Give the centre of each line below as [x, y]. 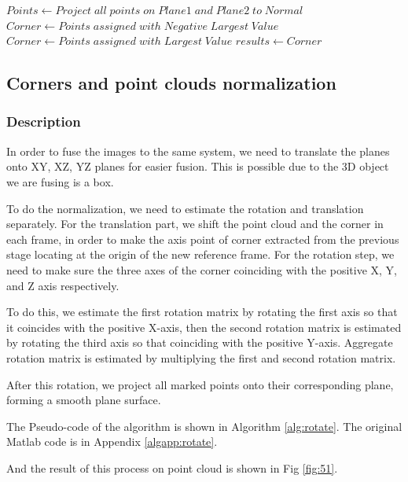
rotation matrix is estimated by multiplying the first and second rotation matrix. [201, 357]
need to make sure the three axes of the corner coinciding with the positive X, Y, [202, 269]
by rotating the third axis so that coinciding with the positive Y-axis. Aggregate [200, 342]
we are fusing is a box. [60, 181]
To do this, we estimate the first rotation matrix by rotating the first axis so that [202, 312]
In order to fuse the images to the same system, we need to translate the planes [198, 151]
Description [44, 121]
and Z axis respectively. [63, 285]
